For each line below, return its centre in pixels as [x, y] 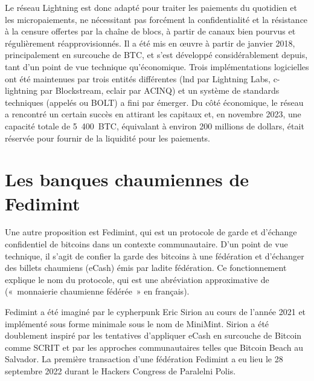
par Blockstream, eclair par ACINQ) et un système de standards [160, 90]
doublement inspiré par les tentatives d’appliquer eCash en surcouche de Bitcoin [153, 335]
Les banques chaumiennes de [127, 179]
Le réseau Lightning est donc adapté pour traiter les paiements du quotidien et [151, 7]
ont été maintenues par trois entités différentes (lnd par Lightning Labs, [138, 78]
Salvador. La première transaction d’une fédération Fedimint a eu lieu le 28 [144, 359]
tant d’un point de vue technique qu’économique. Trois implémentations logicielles [157, 66]
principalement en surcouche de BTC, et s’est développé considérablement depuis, [156, 55]
